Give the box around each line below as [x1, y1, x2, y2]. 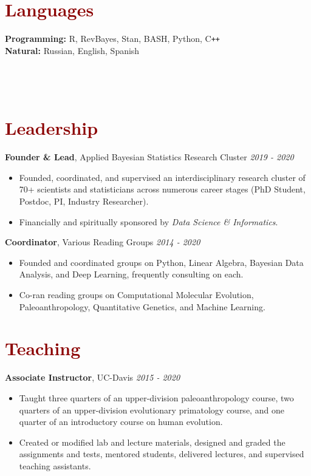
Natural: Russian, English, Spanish [5, 44, 140, 56]
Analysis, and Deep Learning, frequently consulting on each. [19, 268, 244, 280]
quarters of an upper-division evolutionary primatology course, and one [19, 403, 284, 416]
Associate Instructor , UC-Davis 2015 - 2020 [5, 371, 180, 384]
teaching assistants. [19, 459, 91, 472]
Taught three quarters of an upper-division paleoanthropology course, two [19, 391, 294, 404]
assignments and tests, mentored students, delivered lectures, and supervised [19, 447, 304, 460]
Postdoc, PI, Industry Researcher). [19, 195, 149, 208]
